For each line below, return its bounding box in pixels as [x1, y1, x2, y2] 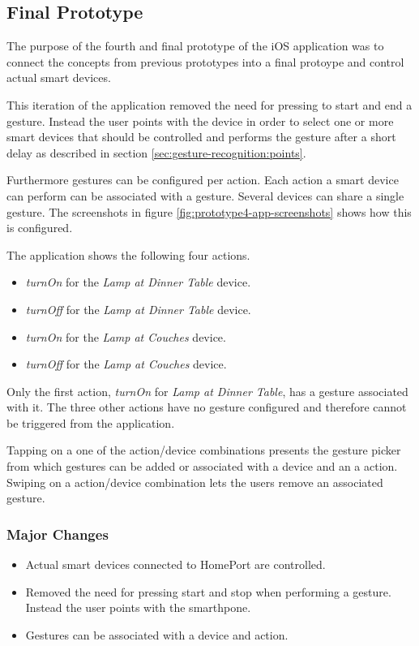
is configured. [6, 219, 73, 236]
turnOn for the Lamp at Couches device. [25, 328, 226, 345]
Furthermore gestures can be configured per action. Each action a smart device [6, 171, 399, 188]
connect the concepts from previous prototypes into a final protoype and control [6, 53, 404, 70]
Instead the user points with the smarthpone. [25, 599, 251, 616]
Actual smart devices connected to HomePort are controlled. [25, 556, 326, 573]
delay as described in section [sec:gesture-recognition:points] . [6, 144, 306, 161]
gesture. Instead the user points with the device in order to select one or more [6, 112, 394, 129]
